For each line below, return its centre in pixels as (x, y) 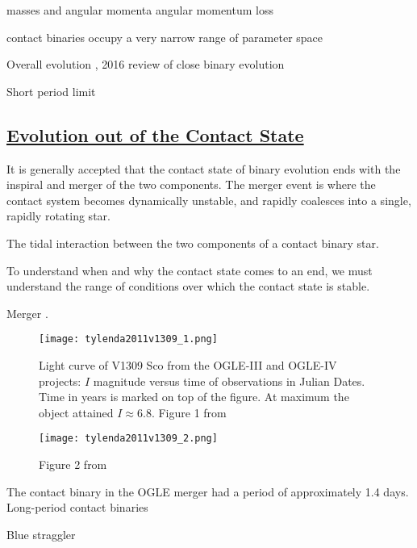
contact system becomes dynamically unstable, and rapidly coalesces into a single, (209, 200)
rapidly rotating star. (58, 216)
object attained (76, 412)
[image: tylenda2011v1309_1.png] (128, 339)
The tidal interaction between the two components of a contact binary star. (193, 243)
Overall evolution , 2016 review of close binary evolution (146, 64)
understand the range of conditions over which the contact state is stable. (188, 286)
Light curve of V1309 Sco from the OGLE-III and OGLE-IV (188, 364)
